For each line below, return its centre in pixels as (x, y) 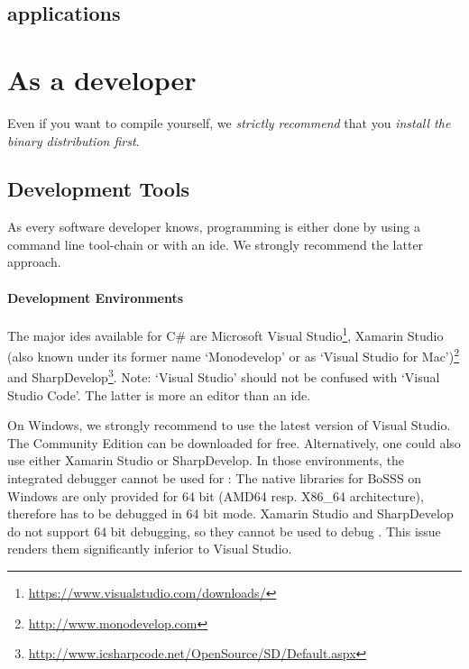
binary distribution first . (74, 140)
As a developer (102, 79)
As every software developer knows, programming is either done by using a (214, 227)
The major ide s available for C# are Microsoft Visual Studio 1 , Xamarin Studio (225, 334)
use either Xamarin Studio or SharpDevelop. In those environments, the (206, 460)
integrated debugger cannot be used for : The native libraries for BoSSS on (215, 478)
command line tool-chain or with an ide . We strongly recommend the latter (216, 244)
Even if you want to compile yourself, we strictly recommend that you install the (229, 122)
